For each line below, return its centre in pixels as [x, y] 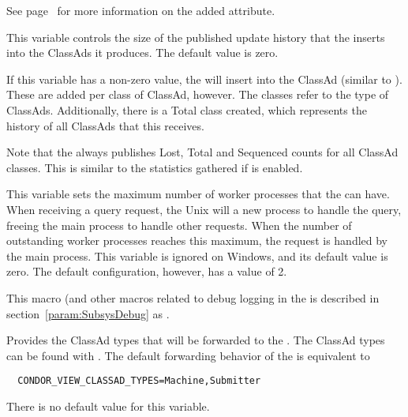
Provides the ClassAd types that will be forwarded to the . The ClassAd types [196, 340]
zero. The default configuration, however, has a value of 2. [147, 271]
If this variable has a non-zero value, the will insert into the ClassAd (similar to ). [204, 79]
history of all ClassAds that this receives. [105, 125]
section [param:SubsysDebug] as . [88, 313]
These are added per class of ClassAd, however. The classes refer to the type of [198, 94]
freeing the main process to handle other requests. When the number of [179, 225]
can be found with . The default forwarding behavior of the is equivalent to [188, 355]
